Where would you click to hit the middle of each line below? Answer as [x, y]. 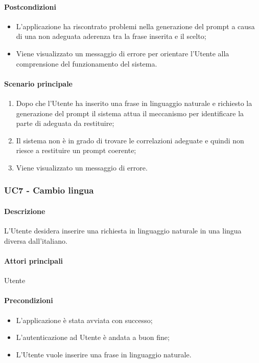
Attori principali [34, 260]
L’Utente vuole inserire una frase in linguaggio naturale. [104, 354]
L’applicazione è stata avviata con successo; [84, 320]
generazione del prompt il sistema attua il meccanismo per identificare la [130, 113]
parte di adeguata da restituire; [65, 123]
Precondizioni [29, 300]
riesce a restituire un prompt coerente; [76, 150]
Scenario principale [38, 83]
